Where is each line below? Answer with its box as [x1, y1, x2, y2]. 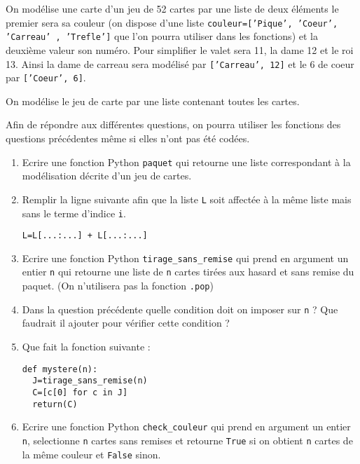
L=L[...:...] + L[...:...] [22, 231, 148, 241]
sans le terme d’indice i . [22, 205, 126, 220]
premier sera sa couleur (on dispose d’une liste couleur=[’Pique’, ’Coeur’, [6, 15, 338, 29]
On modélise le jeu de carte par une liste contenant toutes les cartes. [6, 93, 300, 108]
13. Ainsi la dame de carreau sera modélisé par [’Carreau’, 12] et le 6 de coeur [6, 56, 354, 71]
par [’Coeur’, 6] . [6, 70, 86, 85]
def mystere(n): [22, 364, 98, 374]
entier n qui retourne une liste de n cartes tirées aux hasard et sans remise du [22, 264, 354, 279]
